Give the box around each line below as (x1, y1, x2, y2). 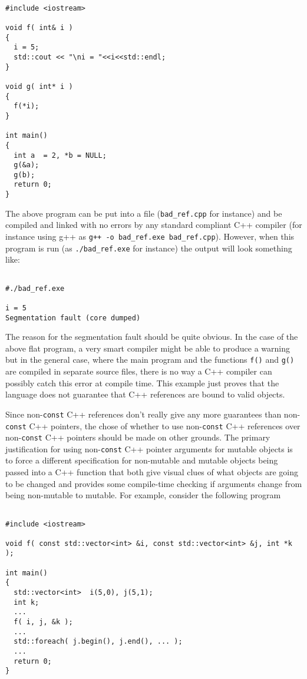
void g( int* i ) (5, 82, 73, 91)
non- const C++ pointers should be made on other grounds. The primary (5, 431, 270, 443)
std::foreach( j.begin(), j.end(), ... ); (14, 637, 183, 646)
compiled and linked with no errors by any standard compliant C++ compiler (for (5, 218, 302, 231)
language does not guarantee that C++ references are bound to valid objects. (5, 388, 285, 400)
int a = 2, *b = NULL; (14, 151, 107, 160)
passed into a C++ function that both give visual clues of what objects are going (5, 466, 299, 478)
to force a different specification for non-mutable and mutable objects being (5, 454, 278, 466)
